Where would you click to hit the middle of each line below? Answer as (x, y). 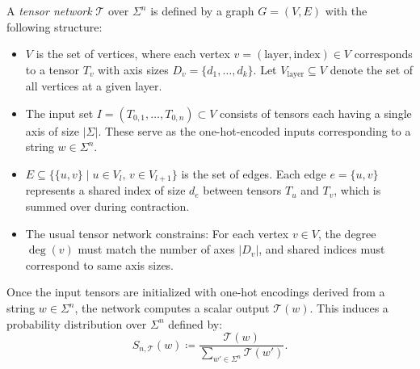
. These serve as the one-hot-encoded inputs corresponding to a (254, 130)
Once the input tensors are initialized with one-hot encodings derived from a (196, 292)
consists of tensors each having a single (316, 113)
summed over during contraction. (107, 206)
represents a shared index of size (105, 190)
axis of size (52, 130)
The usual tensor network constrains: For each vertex (157, 233)
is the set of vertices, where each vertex (133, 54)
